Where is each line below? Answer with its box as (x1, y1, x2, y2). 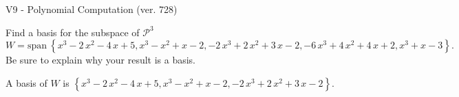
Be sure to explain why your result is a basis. (6, 53, 196, 67)
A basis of (6, 75, 47, 89)
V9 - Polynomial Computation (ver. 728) (6, 2, 178, 16)
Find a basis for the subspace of (6, 25, 140, 39)
